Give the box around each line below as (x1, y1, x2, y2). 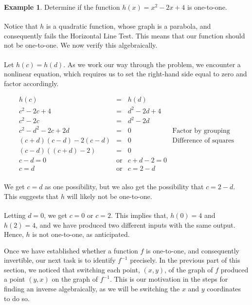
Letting (4, 210, 26, 220)
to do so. (4, 293, 30, 303)
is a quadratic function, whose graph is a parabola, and (46, 21, 211, 31)
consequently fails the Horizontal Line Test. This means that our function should (4, 30, 245, 40)
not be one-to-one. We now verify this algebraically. (4, 40, 158, 50)
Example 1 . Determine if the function (4, 2, 120, 12)
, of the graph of (164, 264, 213, 274)
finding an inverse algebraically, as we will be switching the (4, 284, 180, 294)
